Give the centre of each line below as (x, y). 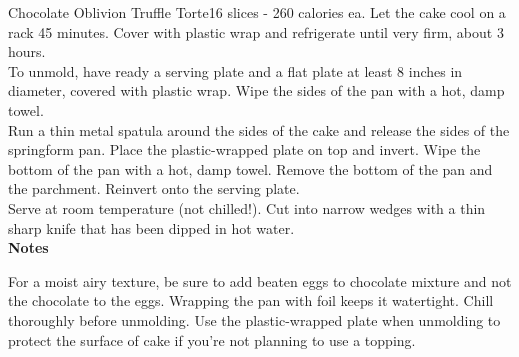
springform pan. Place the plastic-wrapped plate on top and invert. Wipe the (244, 149)
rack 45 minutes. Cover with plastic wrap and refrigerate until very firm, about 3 (256, 31)
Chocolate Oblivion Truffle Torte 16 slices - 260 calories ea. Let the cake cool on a (257, 12)
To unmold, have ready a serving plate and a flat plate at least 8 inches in (235, 70)
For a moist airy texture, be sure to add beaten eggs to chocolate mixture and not (260, 280)
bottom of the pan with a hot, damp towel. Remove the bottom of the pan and (250, 168)
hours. (27, 51)
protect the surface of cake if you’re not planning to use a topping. (212, 339)
